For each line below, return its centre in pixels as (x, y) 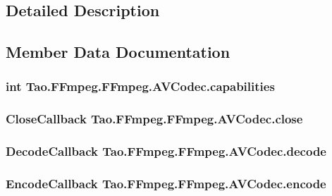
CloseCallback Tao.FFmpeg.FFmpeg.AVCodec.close (154, 119)
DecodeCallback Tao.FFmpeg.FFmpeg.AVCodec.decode (166, 151)
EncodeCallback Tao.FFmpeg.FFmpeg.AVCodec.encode (166, 184)
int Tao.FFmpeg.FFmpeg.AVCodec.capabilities (140, 86)
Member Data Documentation (118, 52)
